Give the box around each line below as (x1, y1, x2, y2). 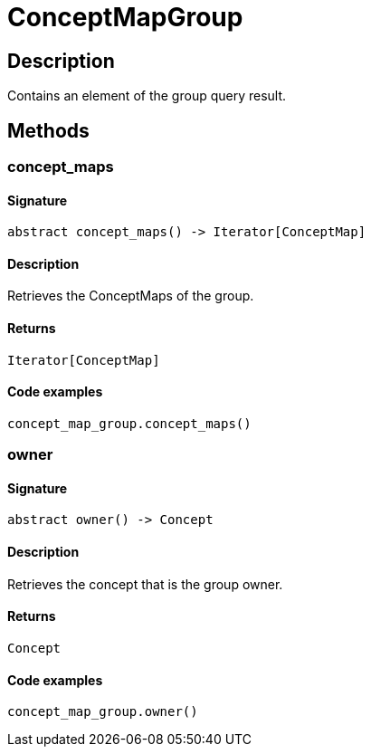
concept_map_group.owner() (7, 704, 198, 720)
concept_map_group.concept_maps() (7, 415, 252, 431)
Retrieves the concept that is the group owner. (7, 576, 283, 592)
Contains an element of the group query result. (7, 88, 287, 104)
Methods (7, 119, 90, 142)
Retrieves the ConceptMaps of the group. (7, 288, 254, 304)
